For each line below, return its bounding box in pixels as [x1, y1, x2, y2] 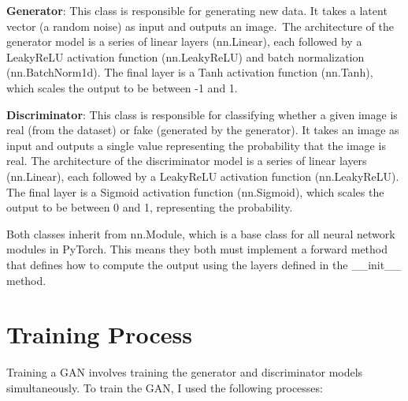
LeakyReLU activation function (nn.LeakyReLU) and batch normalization [6, 48, 365, 65]
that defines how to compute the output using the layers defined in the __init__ [6, 256, 402, 272]
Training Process [6, 318, 192, 350]
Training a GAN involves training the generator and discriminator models [6, 364, 363, 380]
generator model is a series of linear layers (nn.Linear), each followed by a [6, 33, 362, 50]
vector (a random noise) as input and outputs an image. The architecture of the [6, 17, 394, 34]
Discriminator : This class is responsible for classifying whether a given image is [6, 106, 398, 122]
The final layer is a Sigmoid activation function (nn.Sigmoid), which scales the [6, 183, 384, 200]
